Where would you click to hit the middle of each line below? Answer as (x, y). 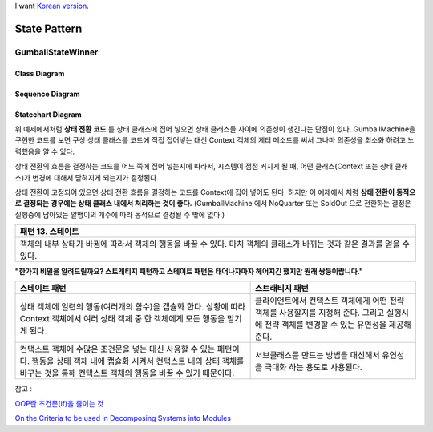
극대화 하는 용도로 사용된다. (313, 367)
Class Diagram (40, 73)
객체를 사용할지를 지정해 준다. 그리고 (320, 313)
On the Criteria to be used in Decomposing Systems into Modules (123, 418)
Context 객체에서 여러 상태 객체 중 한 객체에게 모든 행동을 (122, 319)
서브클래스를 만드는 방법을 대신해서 (317, 355)
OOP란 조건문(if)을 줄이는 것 (59, 403)
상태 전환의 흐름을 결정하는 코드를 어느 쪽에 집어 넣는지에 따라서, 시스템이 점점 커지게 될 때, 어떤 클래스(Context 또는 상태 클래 (211, 166)
